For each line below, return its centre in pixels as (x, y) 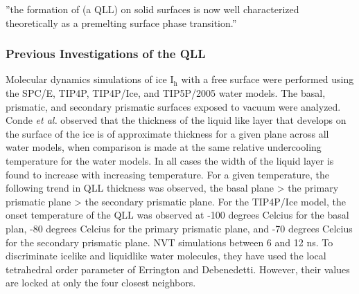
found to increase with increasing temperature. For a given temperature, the (167, 174)
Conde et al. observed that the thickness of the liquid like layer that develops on (176, 120)
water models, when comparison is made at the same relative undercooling (164, 147)
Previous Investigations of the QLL (106, 54)
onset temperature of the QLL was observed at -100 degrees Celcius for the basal (177, 215)
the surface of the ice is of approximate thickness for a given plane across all (167, 133)
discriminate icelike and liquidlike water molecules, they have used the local (166, 256)
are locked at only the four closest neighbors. (101, 283)
